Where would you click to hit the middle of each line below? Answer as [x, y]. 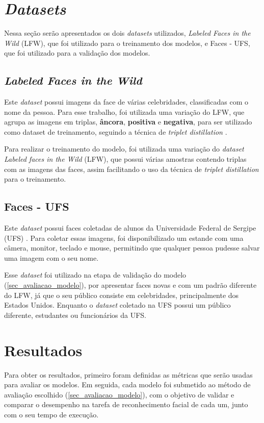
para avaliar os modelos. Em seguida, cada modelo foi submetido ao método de [127, 384]
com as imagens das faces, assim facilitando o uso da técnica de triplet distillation [131, 169]
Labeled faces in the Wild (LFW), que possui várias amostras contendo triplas [125, 159]
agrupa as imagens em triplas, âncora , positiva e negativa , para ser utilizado [128, 122]
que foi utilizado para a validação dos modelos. [77, 53]
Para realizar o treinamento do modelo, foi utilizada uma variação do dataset [124, 149]
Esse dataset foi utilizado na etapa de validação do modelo [95, 275]
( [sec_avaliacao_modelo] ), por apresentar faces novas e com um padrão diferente [130, 285]
